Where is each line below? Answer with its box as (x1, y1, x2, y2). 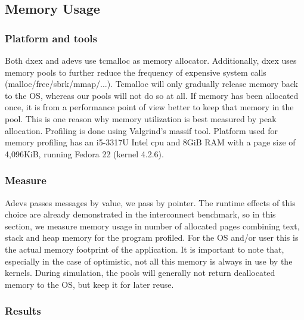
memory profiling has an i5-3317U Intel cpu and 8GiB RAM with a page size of (5, 136, 296, 148)
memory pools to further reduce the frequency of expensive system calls (5, 66, 266, 78)
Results (5, 303, 41, 318)
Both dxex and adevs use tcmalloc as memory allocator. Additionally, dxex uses (5, 54, 297, 66)
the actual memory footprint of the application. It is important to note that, (5, 243, 284, 255)
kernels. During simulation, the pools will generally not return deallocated (5, 266, 275, 279)
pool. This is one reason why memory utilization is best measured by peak (5, 112, 277, 125)
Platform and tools (5, 30, 97, 45)
